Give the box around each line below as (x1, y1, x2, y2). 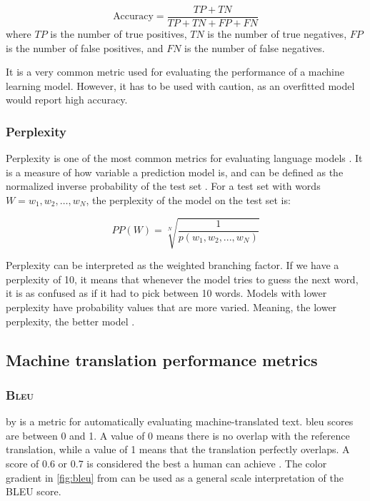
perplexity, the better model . (6, 313, 135, 328)
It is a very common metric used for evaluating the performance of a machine (6, 64, 344, 79)
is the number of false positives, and (6, 40, 164, 55)
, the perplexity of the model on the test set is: (86, 193, 291, 208)
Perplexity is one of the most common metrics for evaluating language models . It (6, 151, 363, 166)
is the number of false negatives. (184, 40, 325, 55)
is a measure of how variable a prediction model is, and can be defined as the (6, 164, 344, 179)
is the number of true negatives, (207, 26, 347, 41)
